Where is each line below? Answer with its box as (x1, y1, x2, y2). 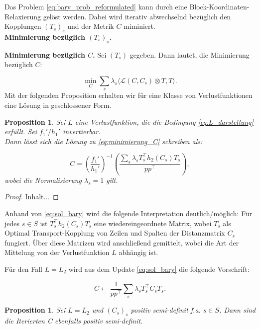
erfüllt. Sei (4, 126, 37, 137)
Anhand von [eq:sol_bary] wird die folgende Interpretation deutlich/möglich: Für (4, 208, 253, 219)
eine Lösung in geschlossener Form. (4, 99, 112, 110)
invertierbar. (63, 126, 101, 137)
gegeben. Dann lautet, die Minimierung (130, 49, 250, 60)
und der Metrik (67, 21, 114, 31)
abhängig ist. (119, 247, 158, 257)
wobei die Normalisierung (4, 174, 82, 185)
